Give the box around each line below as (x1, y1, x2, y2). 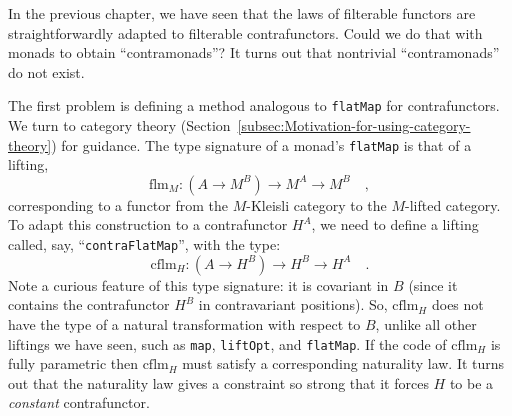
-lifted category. (405, 194, 501, 215)
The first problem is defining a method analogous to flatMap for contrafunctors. (8, 95, 500, 116)
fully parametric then (8, 353, 138, 374)
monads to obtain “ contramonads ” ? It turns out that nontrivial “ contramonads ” (8, 42, 500, 63)
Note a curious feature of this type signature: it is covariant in (8, 274, 389, 295)
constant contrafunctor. (8, 392, 150, 413)
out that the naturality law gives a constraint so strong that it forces (8, 372, 429, 393)
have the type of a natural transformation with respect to (8, 313, 361, 334)
